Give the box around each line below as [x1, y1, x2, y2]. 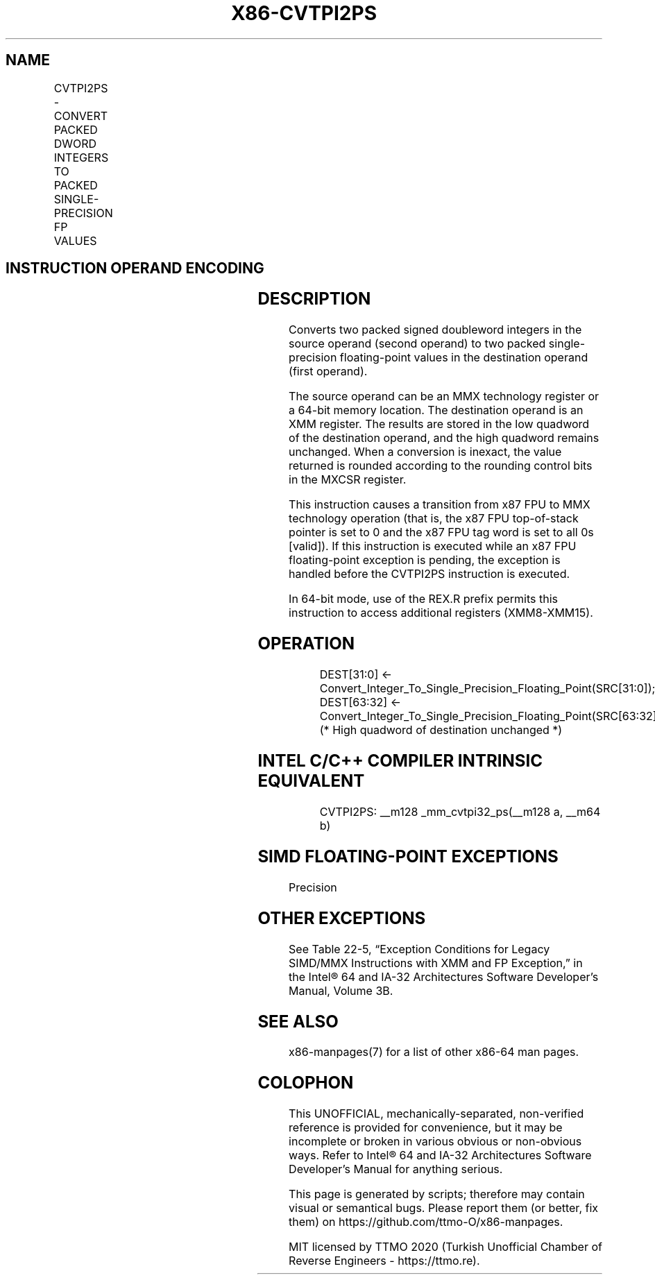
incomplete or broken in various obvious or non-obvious [289, 1134, 582, 1149]
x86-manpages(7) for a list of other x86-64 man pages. [289, 1045, 579, 1059]
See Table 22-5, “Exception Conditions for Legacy [289, 941, 550, 956]
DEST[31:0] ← [319, 667, 392, 682]
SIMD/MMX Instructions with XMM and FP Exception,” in [289, 955, 583, 970]
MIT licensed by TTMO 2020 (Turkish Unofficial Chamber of [289, 1240, 602, 1254]
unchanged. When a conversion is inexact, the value [289, 445, 562, 459]
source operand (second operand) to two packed [289, 336, 546, 351]
